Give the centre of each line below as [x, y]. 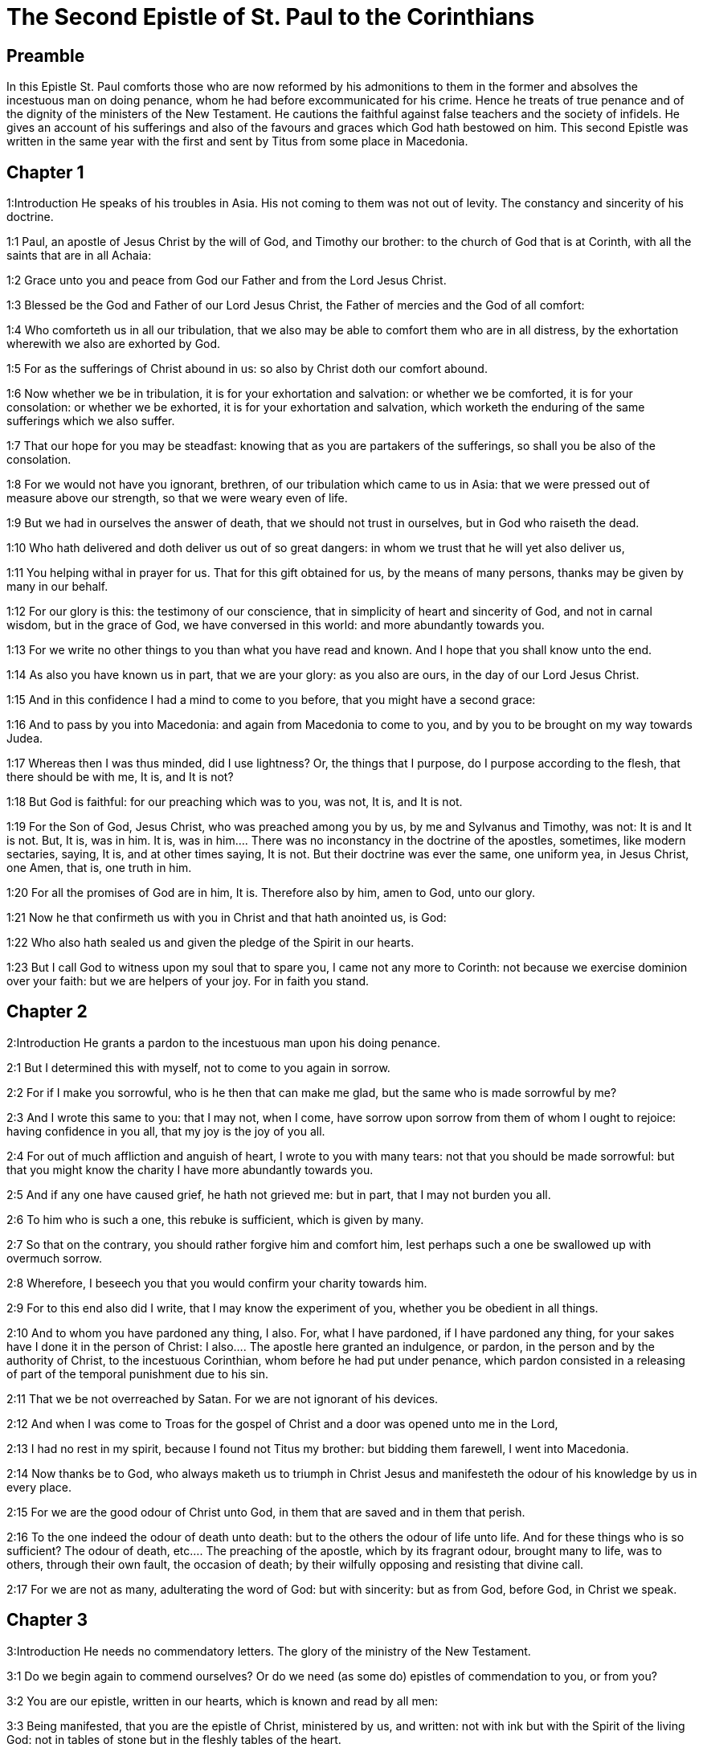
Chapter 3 [47, 1620]
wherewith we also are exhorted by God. [114, 344]
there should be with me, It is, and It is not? [120, 777]
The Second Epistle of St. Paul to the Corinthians [271, 17]
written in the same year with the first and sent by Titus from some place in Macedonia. [237, 141]
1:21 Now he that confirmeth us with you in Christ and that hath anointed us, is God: [227, 918]
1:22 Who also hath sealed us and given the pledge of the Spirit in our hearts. [210, 943]
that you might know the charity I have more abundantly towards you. [190, 1169]
